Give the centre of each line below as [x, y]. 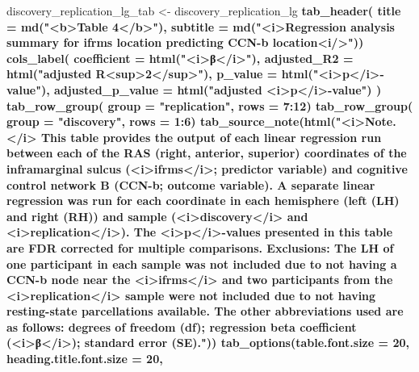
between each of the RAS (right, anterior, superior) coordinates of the [207, 153]
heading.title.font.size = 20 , [85, 359]
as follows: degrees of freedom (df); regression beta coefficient [182, 326]
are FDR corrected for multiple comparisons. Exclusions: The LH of [200, 247]
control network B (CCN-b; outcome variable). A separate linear [191, 184]
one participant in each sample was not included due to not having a [202, 263]
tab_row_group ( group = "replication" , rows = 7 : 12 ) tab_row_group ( [210, 105]
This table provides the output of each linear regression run [211, 137]
